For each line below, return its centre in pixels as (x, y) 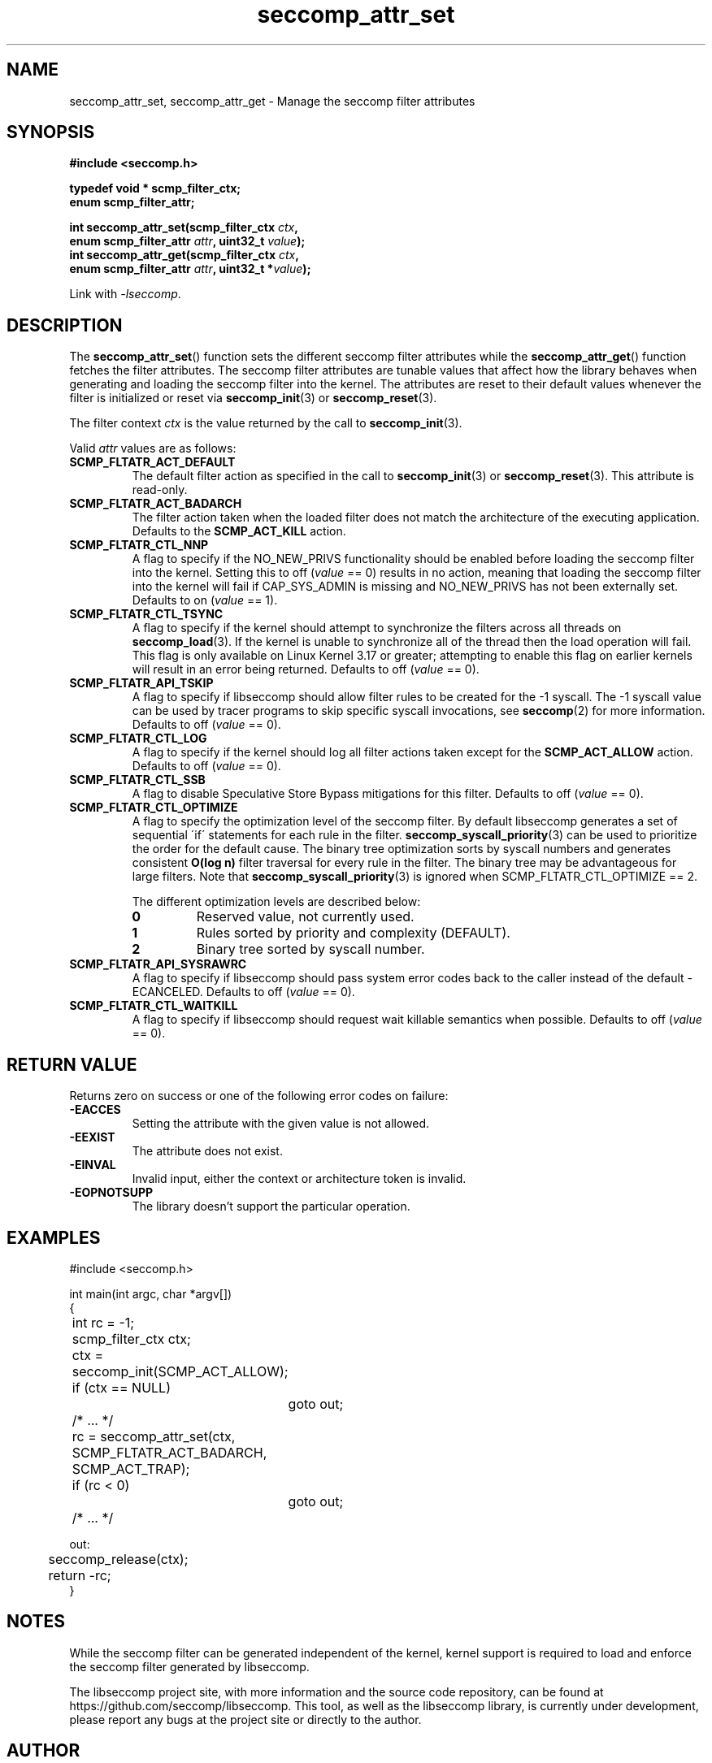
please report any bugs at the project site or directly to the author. (245, 1719)
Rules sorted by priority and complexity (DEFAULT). (353, 933)
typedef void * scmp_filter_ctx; (155, 188)
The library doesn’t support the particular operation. (271, 1206)
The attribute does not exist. (207, 1151)
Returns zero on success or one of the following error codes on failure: (259, 1096)
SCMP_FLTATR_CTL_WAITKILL (154, 1006)
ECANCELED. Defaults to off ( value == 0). (243, 992)
